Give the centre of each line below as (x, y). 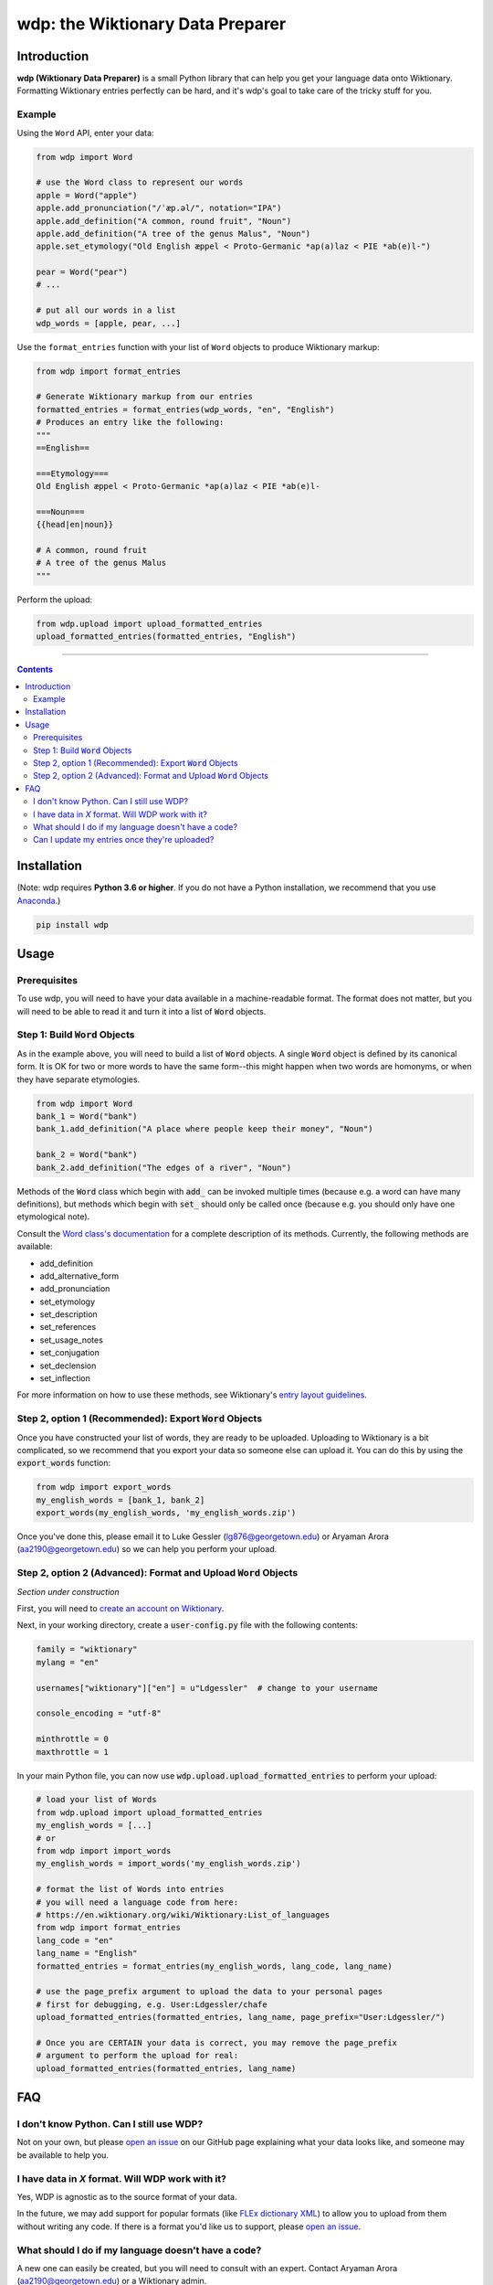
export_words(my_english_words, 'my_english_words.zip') (166, 1513)
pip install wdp (73, 925)
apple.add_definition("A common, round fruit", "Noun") (164, 221)
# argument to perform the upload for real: (137, 2056)
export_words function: (64, 1463)
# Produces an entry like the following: (130, 422)
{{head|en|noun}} (75, 525)
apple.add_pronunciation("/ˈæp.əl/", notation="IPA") (159, 208)
